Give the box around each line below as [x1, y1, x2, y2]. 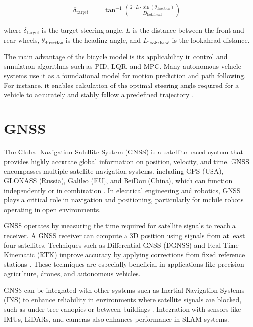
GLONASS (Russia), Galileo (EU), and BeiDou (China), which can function [4, 175, 232, 185]
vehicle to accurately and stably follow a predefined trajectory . [4, 89, 193, 100]
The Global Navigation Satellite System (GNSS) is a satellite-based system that [4, 147, 243, 157]
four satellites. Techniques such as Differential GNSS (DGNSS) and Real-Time [4, 240, 239, 250]
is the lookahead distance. [172, 35, 250, 45]
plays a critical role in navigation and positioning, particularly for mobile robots [4, 195, 244, 205]
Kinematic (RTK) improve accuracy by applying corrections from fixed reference [4, 249, 245, 260]
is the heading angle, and [65, 35, 141, 45]
